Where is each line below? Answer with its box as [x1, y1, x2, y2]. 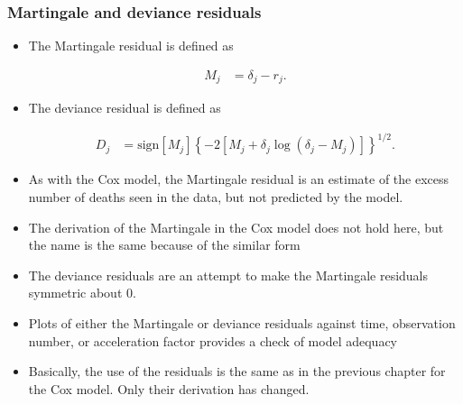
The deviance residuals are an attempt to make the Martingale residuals [28, 265, 429, 284]
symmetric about [28, 283, 123, 302]
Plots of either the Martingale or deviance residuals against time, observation [28, 313, 456, 332]
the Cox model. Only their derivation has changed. [28, 379, 310, 398]
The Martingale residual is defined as [28, 36, 234, 55]
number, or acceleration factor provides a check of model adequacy [28, 331, 397, 350]
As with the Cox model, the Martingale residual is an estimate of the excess [28, 170, 449, 188]
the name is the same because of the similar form [28, 235, 301, 254]
